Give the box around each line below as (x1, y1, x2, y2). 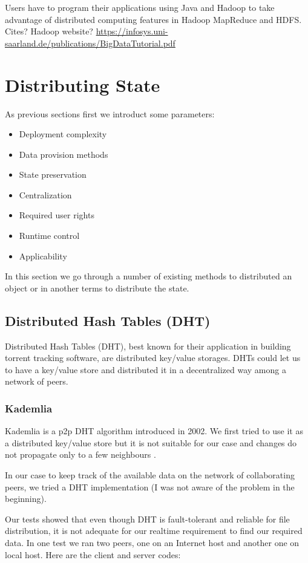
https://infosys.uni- (96, 25, 168, 37)
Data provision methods (19, 148, 108, 160)
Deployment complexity (19, 128, 107, 140)
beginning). (5, 492, 47, 505)
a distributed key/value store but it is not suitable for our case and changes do (5, 436, 297, 449)
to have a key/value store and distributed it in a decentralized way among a (5, 363, 286, 376)
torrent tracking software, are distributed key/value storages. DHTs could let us (5, 351, 301, 364)
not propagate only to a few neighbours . (5, 448, 156, 461)
